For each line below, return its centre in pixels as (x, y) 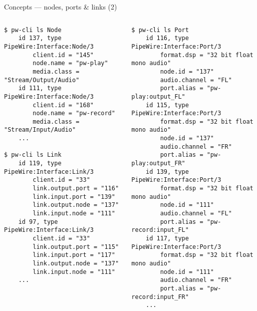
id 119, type (40, 164)
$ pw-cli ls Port (160, 30)
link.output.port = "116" (76, 189)
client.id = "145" (63, 55)
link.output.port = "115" (76, 247)
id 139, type (167, 172)
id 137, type (40, 38)
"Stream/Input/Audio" (40, 130)
